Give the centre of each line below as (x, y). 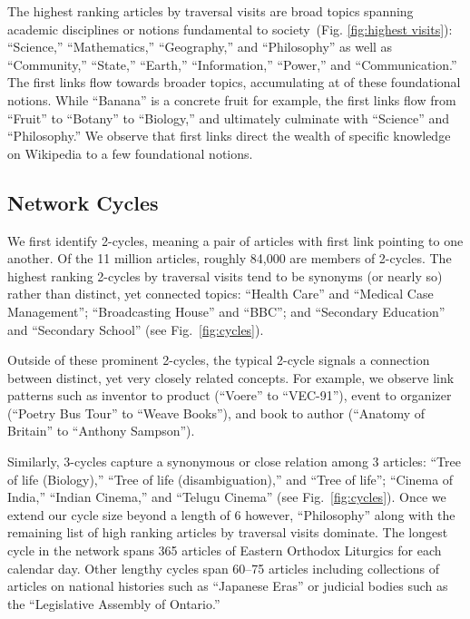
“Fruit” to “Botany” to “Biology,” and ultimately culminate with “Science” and (229, 118)
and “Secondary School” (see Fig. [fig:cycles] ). (136, 329)
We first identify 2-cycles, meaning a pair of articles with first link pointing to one (235, 240)
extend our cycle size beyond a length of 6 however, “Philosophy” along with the (231, 514)
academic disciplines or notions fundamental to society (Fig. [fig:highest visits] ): (230, 29)
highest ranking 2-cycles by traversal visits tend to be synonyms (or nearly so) (225, 275)
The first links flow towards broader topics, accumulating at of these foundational (234, 82)
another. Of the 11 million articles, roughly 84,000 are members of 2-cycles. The (230, 258)
